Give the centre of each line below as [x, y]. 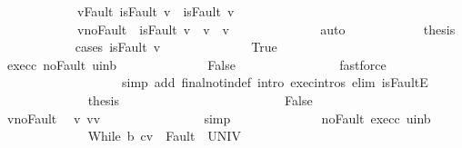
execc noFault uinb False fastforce [196, 64]
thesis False [200, 99]
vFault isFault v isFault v [156, 11]
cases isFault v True [176, 47]
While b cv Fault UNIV [164, 136]
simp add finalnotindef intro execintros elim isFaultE [275, 82]
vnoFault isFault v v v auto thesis [266, 29]
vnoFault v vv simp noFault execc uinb [219, 118]
